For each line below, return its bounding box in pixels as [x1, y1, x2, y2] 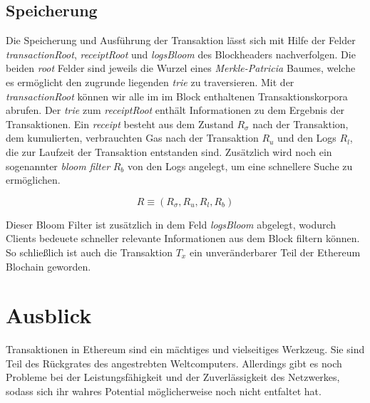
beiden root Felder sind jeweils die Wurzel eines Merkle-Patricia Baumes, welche [6, 61, 356, 75]
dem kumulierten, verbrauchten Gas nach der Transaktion [6, 130, 259, 145]
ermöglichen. [6, 172, 61, 187]
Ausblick [6, 300, 92, 330]
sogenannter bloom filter [6, 158, 111, 173]
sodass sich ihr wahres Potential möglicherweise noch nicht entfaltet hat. [6, 384, 322, 399]
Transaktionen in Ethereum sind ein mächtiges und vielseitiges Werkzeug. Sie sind [6, 342, 365, 357]
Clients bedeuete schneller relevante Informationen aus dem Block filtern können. [6, 231, 360, 246]
